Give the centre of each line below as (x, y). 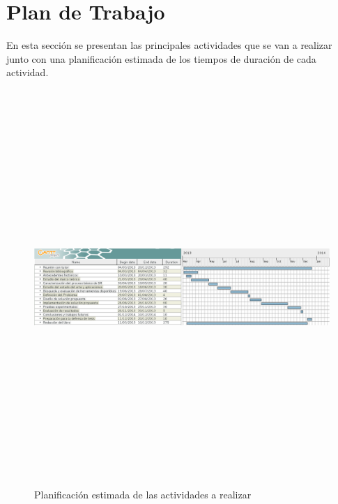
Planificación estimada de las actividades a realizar (143, 495)
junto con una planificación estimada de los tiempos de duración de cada (161, 58)
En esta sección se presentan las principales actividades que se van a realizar (169, 45)
